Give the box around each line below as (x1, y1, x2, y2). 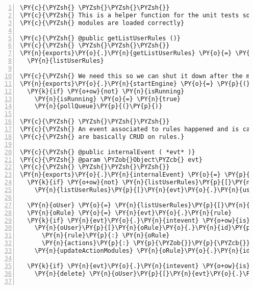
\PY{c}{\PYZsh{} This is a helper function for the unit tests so (20, 11, 250, 19)
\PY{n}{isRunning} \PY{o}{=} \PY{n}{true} (34, 95, 181, 103)
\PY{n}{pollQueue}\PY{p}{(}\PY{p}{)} (34, 103, 163, 110)
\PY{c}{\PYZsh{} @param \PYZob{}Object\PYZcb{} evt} (20, 156, 203, 163)
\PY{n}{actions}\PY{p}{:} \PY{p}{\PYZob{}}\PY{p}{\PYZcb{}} (41, 239, 250, 247)
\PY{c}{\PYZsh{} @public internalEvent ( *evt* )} (20, 148, 195, 156)
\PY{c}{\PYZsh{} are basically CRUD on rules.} (20, 133, 185, 140)
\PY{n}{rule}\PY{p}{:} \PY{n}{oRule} (41, 232, 170, 239)
